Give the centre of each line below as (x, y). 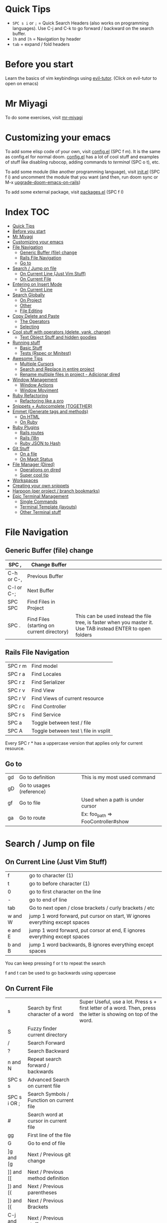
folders (83, 634)
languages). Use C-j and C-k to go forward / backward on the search (83, 28)
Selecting (30, 326)
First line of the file (49, 1135)
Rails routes (32, 432)
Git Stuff (21, 448)
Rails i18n (29, 438)
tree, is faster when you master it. (114, 622)
